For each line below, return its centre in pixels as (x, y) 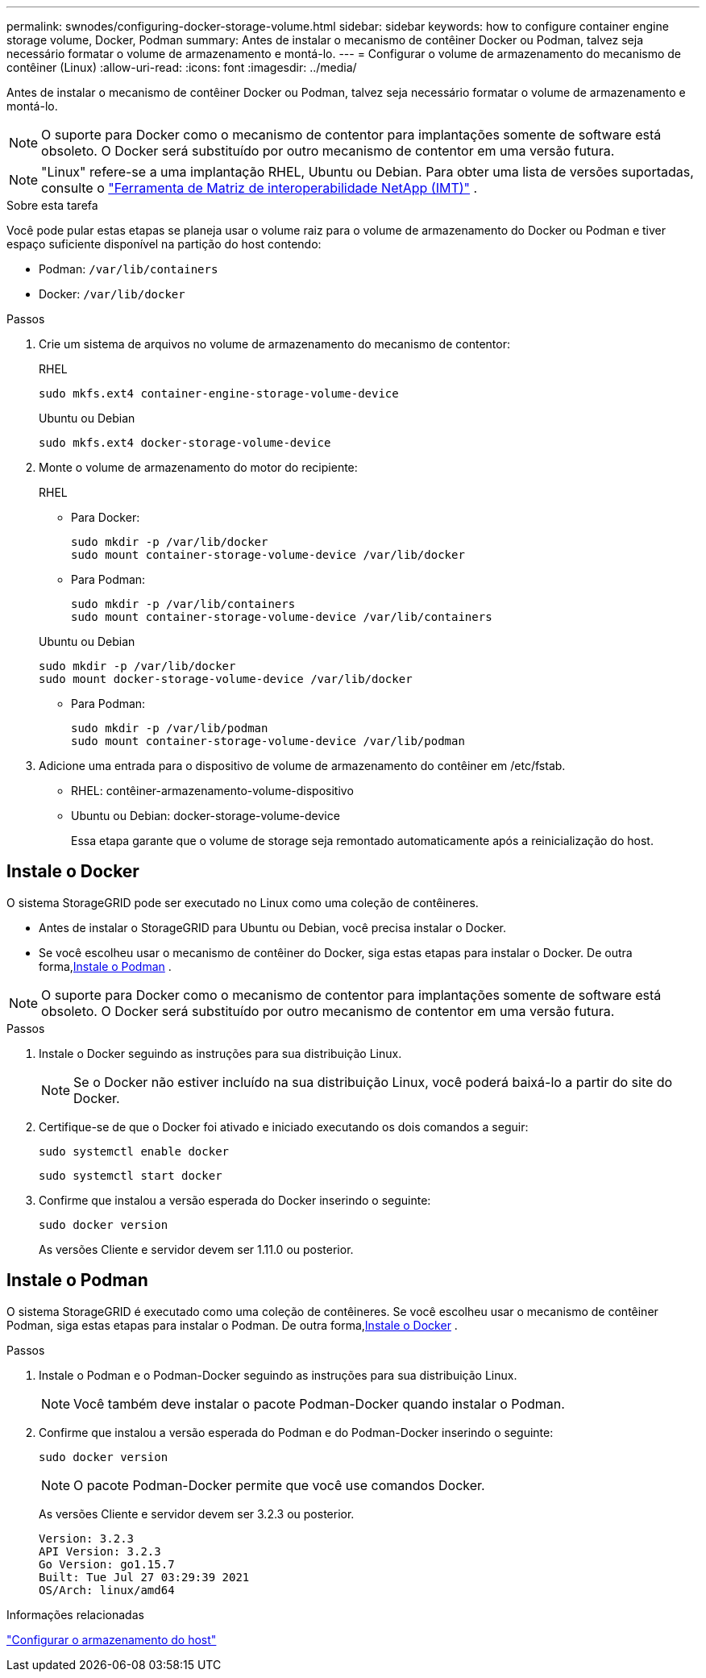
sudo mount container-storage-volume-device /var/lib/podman (268, 741)
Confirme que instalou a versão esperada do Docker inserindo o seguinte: (235, 1200)
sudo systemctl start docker (131, 1175)
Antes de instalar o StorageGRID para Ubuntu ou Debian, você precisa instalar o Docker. (273, 927)
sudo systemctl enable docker (134, 1151)
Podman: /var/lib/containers (129, 269)
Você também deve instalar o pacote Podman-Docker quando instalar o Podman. (319, 1403)
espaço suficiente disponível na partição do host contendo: (164, 244)
